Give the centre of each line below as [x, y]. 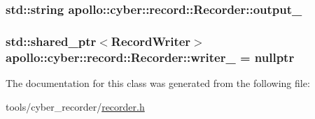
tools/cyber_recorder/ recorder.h [75, 106]
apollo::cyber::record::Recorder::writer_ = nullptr [150, 57]
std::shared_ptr [51, 41]
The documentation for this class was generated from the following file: [158, 82]
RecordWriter [151, 41]
